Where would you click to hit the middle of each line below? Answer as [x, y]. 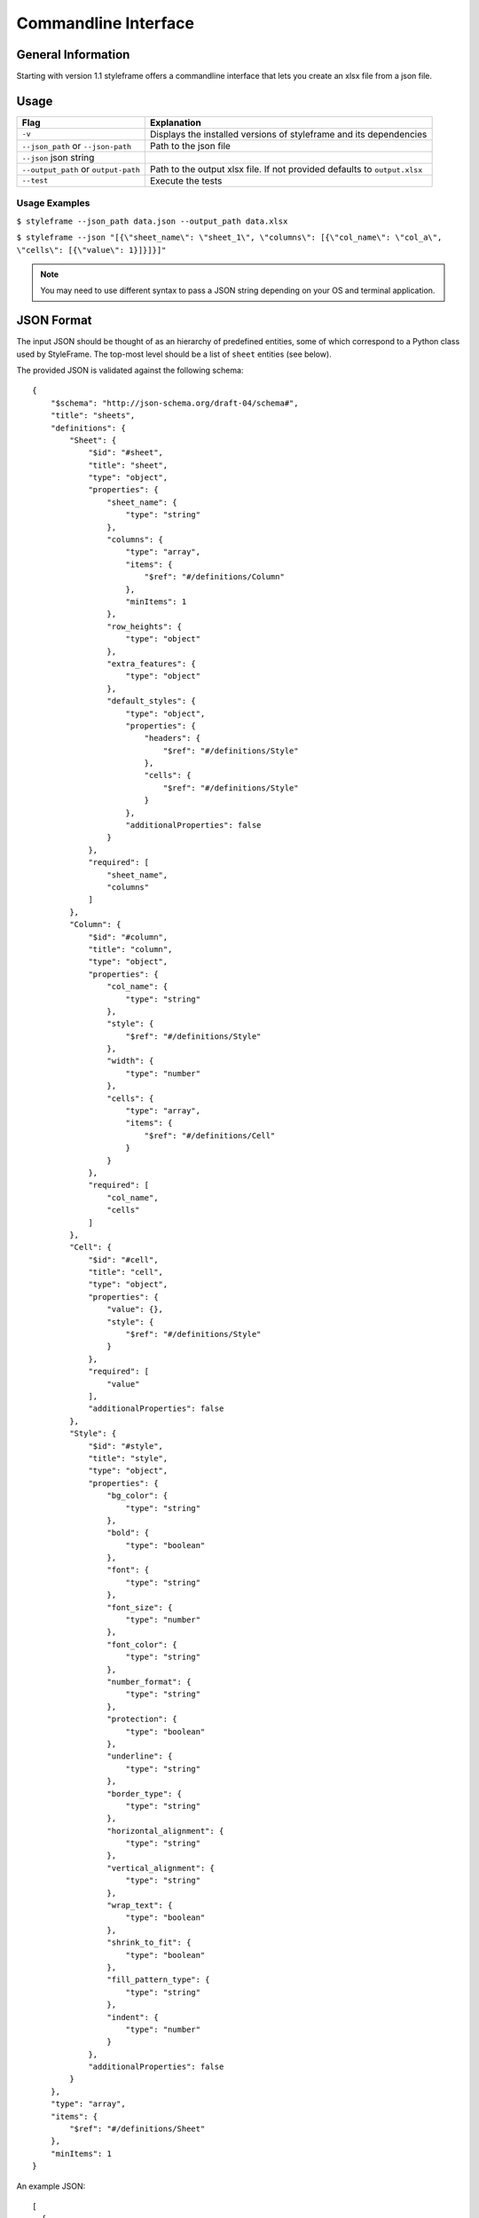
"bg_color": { [137, 1496]
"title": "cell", [126, 1272]
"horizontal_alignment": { [165, 1831]
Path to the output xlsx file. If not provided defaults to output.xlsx [286, 169]
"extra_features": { [152, 664]
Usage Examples [53, 203]
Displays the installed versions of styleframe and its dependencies [288, 134]
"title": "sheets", [93, 416]
